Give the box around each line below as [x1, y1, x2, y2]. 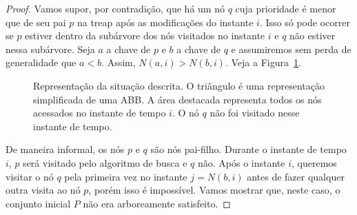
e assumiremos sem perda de [231, 41, 351, 56]
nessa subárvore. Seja [6, 41, 95, 56]
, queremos [292, 155, 337, 170]
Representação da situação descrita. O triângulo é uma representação [33, 78, 325, 92]
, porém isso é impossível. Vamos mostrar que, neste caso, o [88, 183, 340, 197]
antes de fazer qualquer [247, 169, 345, 183]
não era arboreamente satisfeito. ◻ [83, 196, 231, 210]
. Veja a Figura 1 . [225, 55, 301, 70]
